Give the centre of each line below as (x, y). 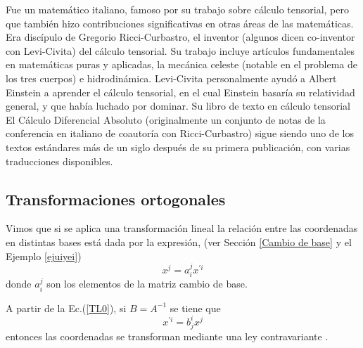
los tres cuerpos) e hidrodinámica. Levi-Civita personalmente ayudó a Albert (171, 78)
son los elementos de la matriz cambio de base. (147, 284)
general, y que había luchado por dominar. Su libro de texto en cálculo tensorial (178, 106)
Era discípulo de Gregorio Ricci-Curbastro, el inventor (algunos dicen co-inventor (180, 37)
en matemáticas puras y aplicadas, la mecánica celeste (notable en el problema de (182, 64)
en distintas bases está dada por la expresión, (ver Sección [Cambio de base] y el (179, 241)
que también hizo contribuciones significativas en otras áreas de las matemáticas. (180, 23)
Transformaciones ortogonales (116, 199)
